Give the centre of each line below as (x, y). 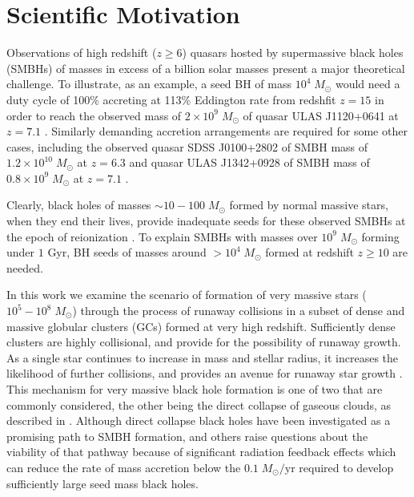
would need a (368, 84)
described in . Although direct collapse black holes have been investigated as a (199, 420)
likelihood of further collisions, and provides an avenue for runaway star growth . (205, 373)
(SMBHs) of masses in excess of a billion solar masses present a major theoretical (206, 68)
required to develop (346, 467)
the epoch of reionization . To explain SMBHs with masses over (162, 236)
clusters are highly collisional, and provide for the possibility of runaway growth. (204, 342)
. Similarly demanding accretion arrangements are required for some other (226, 131)
